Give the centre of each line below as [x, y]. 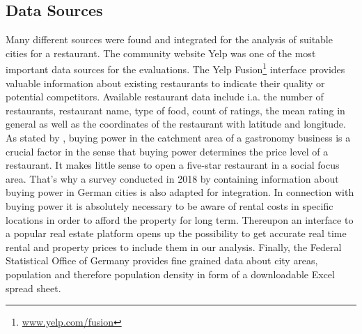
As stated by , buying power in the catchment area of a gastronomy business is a [178, 138]
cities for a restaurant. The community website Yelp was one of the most [161, 53]
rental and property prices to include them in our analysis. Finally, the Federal [174, 246]
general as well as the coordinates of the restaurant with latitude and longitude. [176, 124]
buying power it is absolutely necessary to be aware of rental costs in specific [170, 205]
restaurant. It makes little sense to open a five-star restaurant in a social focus [173, 165]
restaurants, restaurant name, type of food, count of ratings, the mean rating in [175, 110]
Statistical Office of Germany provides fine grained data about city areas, [162, 260]
